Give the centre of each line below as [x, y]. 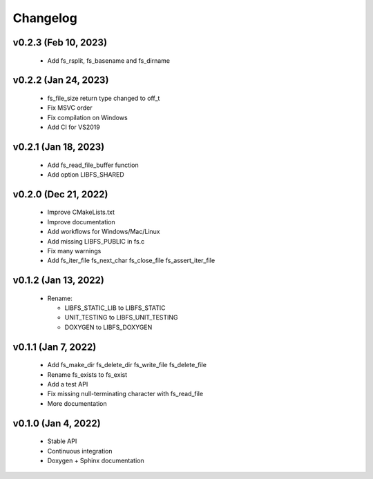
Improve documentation [81, 222]
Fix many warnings [74, 251]
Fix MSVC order [70, 108]
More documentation [77, 403]
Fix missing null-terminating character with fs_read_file [125, 394]
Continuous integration [80, 451]
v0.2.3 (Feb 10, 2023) [60, 42]
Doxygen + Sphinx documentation [96, 461]
